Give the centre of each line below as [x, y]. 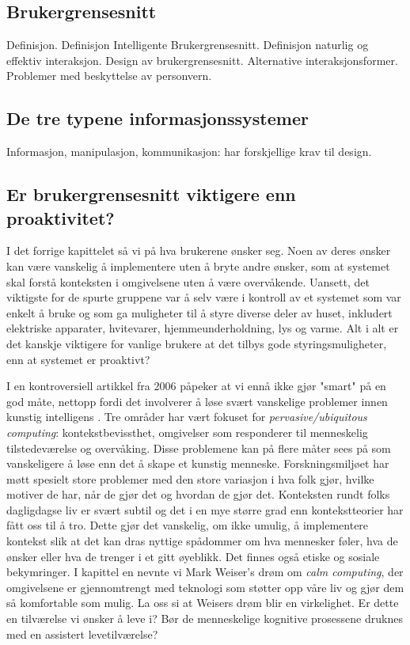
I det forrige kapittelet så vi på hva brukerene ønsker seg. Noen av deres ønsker [199, 250]
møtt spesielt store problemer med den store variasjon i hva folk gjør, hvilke [190, 478]
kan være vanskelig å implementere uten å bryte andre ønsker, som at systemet [198, 266]
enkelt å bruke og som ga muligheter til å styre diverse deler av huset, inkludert [199, 312]
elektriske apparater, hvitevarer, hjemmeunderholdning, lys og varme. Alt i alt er [203, 328]
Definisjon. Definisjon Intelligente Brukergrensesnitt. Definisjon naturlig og [188, 45]
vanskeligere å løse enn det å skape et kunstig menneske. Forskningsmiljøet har [198, 463]
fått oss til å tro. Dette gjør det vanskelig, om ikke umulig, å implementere [188, 525]
